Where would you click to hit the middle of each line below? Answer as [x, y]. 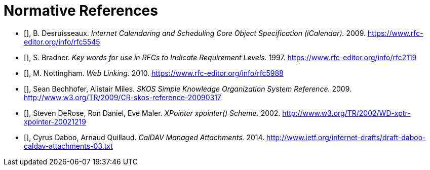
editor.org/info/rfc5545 [62, 41]
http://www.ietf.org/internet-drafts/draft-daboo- [346, 137]
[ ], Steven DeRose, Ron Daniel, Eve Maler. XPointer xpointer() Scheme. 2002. [152, 113]
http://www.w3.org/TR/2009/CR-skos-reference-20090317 [123, 97]
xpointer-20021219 [55, 121]
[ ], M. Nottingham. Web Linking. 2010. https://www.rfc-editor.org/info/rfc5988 [154, 73]
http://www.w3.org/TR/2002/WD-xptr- [346, 113]
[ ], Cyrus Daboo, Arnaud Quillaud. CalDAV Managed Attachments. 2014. [144, 137]
